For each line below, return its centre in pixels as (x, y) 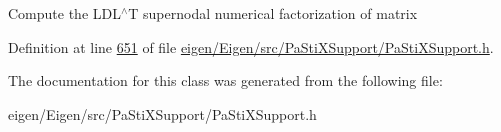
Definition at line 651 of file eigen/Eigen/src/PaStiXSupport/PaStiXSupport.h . (251, 46)
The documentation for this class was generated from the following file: (225, 80)
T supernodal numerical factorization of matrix (273, 13)
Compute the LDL (64, 13)
